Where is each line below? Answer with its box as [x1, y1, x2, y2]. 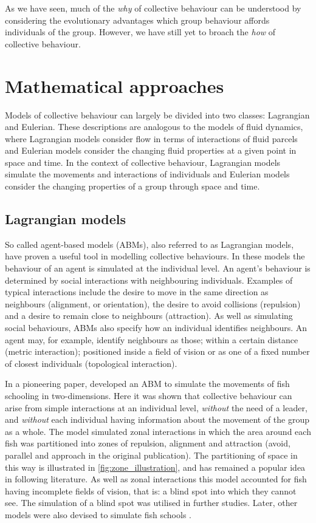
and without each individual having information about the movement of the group [5, 413, 310, 426]
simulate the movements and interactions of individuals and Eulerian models [5, 168, 290, 180]
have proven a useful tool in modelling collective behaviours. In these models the [5, 250, 305, 262]
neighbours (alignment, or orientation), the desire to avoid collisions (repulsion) [5, 297, 301, 310]
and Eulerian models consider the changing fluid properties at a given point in [5, 144, 297, 157]
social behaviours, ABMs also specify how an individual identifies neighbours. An [5, 321, 307, 334]
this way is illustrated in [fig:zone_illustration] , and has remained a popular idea [5, 460, 306, 473]
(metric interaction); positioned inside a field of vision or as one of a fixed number [5, 345, 310, 358]
